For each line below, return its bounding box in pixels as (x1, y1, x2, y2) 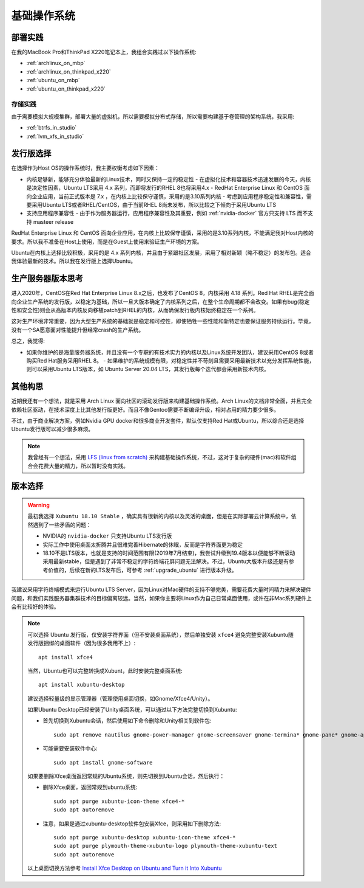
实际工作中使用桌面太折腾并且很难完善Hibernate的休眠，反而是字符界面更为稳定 (42, 541, 243, 548)
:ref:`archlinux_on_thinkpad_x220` (26, 68, 112, 75)
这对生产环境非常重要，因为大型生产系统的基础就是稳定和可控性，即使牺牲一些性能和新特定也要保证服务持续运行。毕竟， (11, 317, 314, 325)
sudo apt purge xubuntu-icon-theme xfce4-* (53, 797, 185, 805)
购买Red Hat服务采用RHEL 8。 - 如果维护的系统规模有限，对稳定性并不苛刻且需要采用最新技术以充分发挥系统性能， (26, 357, 315, 364)
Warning (27, 502, 50, 509)
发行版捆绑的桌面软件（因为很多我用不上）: (27, 639, 136, 647)
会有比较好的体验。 (11, 603, 59, 610)
